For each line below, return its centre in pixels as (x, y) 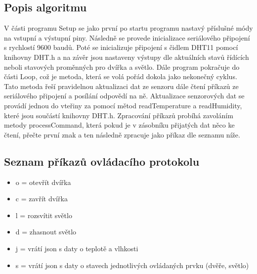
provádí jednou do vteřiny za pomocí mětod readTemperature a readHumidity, (123, 105)
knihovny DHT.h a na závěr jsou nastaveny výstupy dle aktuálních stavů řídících (127, 57)
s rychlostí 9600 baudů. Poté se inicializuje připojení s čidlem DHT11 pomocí (121, 47)
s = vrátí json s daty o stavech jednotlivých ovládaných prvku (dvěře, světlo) (132, 265)
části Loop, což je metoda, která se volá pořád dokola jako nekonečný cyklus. (121, 76)
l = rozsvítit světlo (44, 215)
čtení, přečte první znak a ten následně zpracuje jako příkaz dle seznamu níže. (122, 134)
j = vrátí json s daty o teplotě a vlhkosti (77, 248)
